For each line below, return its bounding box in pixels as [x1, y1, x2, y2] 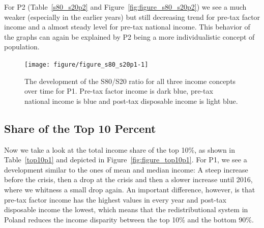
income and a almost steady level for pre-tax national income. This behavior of [4, 21, 250, 32]
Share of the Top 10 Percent [4, 120, 156, 136]
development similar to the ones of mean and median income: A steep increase [4, 164, 248, 175]
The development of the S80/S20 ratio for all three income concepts [24, 75, 236, 86]
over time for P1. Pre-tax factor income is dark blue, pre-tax [24, 85, 213, 96]
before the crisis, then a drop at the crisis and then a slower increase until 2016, [4, 174, 253, 185]
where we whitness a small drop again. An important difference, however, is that [4, 184, 255, 194]
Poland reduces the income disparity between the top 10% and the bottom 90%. [4, 214, 254, 224]
